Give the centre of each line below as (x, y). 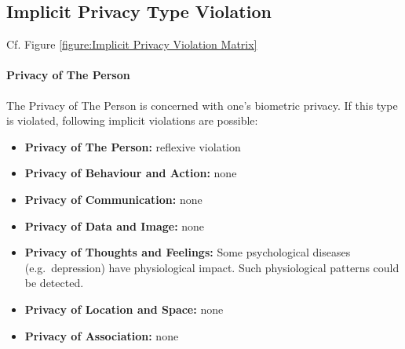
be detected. (54, 283)
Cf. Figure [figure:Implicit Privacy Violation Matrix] (132, 44)
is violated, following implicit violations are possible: (132, 120)
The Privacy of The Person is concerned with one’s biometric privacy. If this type (202, 105)
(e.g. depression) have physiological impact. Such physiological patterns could (212, 267)
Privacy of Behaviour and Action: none (131, 173)
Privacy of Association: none (102, 335)
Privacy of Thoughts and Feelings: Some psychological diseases (188, 252)
